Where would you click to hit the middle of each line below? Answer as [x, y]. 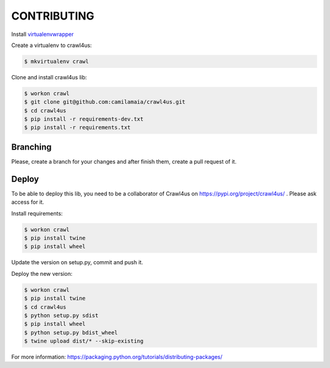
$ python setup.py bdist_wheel [71, 332]
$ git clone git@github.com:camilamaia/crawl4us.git [105, 102]
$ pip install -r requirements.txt [77, 128]
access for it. [28, 202]
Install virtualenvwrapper [42, 34]
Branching [31, 147]
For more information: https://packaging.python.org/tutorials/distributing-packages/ [117, 357]
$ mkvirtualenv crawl [57, 61]
